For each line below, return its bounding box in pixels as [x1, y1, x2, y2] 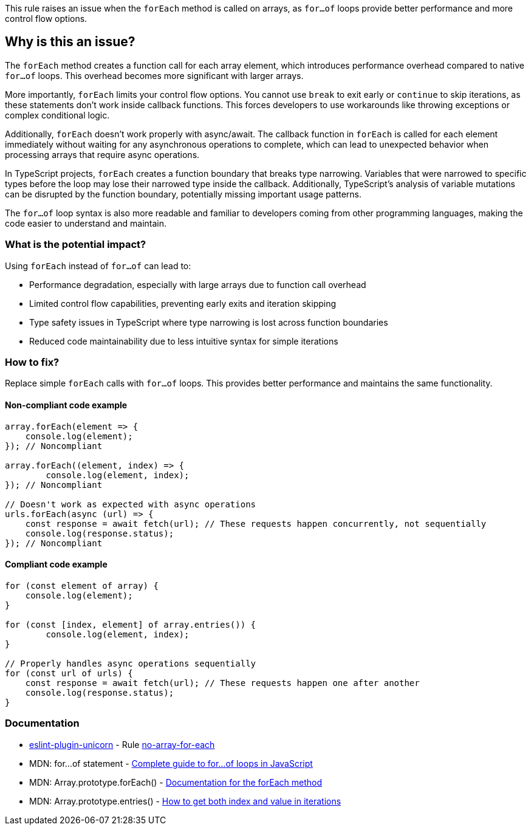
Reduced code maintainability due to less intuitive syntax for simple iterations [29, 335, 338, 346]
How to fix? [5, 355, 60, 368]
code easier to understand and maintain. [5, 218, 167, 228]
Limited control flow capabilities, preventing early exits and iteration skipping [29, 298, 337, 309]
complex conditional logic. [5, 109, 110, 120]
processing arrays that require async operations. [5, 149, 200, 160]
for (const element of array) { [5, 580, 159, 591]
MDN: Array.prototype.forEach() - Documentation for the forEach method [29, 777, 322, 787]
